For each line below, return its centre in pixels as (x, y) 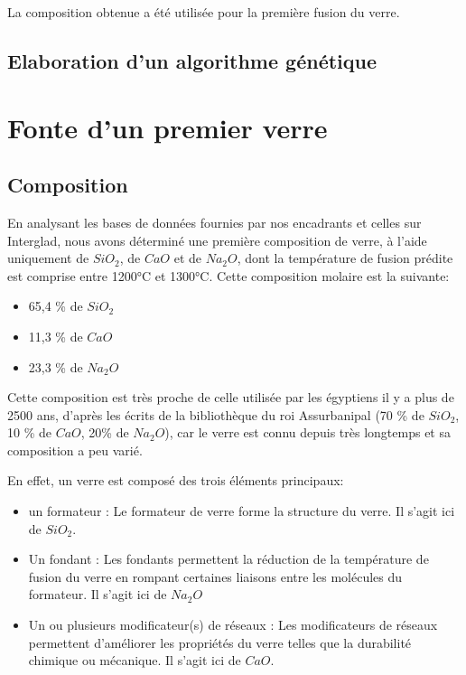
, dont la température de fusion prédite (345, 258)
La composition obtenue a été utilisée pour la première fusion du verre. (204, 12)
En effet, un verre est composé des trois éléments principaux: (176, 480)
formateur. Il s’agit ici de (98, 594)
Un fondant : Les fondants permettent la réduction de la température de (228, 559)
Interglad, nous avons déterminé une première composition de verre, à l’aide (217, 240)
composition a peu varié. (75, 450)
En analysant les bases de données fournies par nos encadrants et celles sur (214, 222)
